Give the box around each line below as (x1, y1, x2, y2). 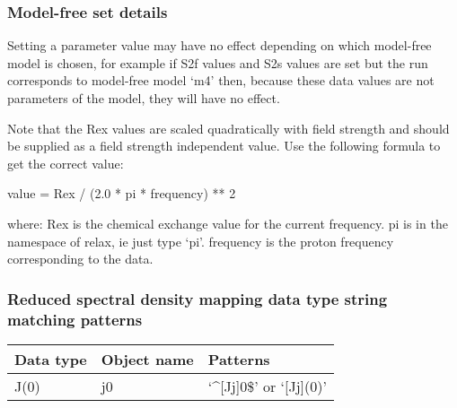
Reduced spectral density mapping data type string (7, 287, 388, 309)
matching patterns (7, 308, 143, 330)
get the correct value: (7, 153, 124, 172)
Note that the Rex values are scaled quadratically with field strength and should (7, 118, 450, 137)
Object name (101, 348, 194, 369)
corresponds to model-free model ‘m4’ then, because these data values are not (7, 71, 435, 90)
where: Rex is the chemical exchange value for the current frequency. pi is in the (7, 213, 448, 232)
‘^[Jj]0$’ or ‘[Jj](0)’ (207, 375, 327, 396)
